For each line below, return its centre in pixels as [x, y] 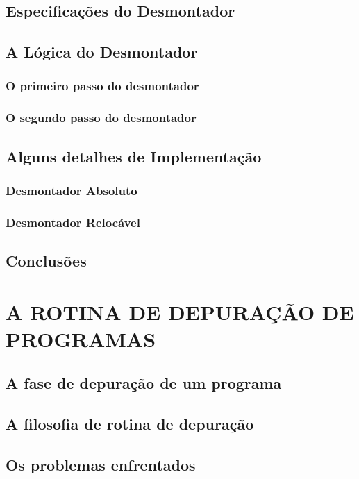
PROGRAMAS [81, 338]
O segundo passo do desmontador [101, 118]
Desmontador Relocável [73, 222]
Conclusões [46, 261]
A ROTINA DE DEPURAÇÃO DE [180, 311]
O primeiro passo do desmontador [102, 86]
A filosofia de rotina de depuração [130, 424]
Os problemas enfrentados [101, 465]
